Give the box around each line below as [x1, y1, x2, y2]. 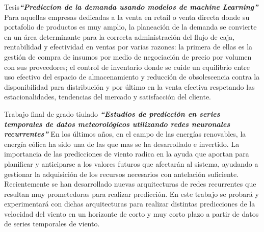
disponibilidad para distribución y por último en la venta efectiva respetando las [4, 81, 255, 92]
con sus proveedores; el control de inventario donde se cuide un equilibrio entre [4, 61, 250, 72]
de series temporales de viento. [4, 218, 100, 229]
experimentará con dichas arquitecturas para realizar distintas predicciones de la [4, 198, 255, 209]
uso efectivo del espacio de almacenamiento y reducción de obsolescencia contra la [4, 71, 260, 82]
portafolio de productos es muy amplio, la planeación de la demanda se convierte [4, 21, 257, 32]
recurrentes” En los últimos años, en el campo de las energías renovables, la [4, 128, 246, 139]
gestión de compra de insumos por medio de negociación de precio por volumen [4, 51, 252, 62]
